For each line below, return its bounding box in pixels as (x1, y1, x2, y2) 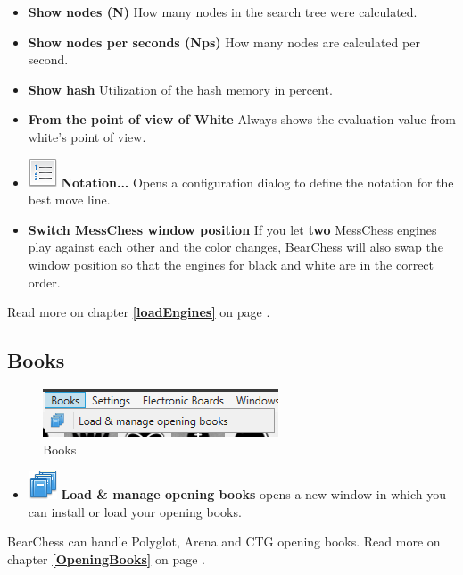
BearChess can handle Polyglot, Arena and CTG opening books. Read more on (7, 532, 441, 551)
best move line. (28, 190, 111, 209)
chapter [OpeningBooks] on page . (7, 549, 205, 568)
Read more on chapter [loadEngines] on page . (7, 303, 270, 321)
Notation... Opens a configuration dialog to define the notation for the (61, 172, 454, 191)
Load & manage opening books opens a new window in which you (61, 485, 446, 504)
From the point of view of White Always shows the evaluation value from (28, 110, 456, 129)
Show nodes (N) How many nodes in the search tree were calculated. (28, 3, 418, 21)
